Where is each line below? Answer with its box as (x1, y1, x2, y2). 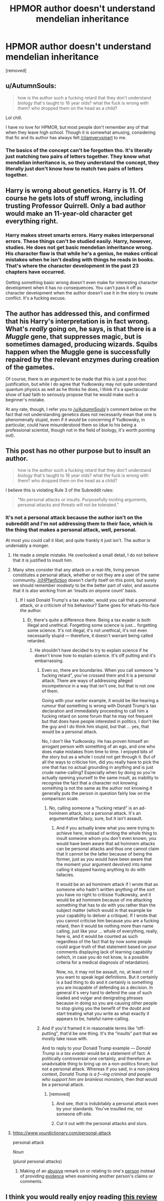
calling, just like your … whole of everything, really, (56, 928, 158, 934)
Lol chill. (5, 115, 22, 121)
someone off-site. (56, 1111, 92, 1117)
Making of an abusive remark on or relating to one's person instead (20, 1168, 155, 1174)
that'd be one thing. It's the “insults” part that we (60, 1030, 158, 1036)
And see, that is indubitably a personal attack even (56, 1101, 158, 1106)
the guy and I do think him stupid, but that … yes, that (41, 724, 149, 730)
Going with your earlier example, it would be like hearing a (41, 698, 159, 704)
